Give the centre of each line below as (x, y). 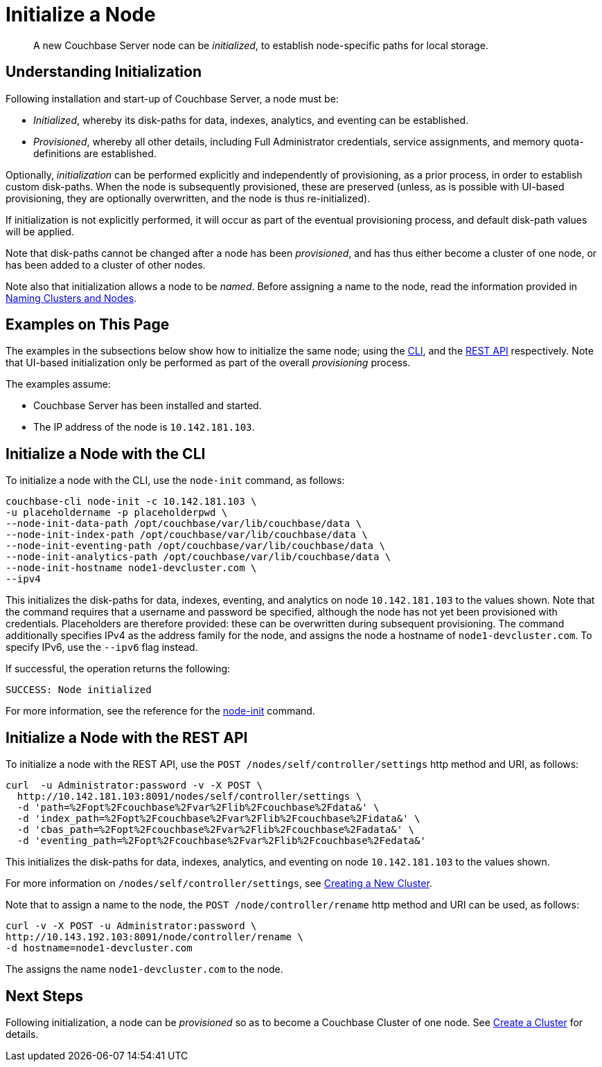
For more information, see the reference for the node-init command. (160, 711)
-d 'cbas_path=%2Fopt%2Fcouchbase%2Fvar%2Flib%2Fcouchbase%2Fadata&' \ (216, 830)
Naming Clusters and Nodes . (71, 298)
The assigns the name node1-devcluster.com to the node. (144, 969)
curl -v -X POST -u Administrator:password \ (131, 926)
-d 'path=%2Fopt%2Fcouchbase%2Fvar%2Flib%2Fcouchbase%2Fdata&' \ (198, 808)
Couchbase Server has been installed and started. (148, 406)
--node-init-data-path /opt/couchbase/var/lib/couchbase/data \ (184, 524)
